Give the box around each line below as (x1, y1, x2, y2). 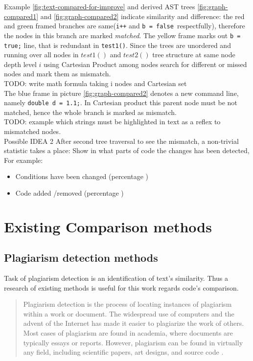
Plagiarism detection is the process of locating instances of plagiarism (23, 299, 232, 309)
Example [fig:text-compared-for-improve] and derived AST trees (4, 1, 195, 11)
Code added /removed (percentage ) (15, 187, 124, 198)
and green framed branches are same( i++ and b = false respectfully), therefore (4, 21, 245, 31)
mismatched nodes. (4, 126, 61, 136)
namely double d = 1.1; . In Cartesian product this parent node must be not (4, 97, 237, 108)
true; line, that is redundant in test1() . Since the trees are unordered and (4, 40, 231, 50)
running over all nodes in (4, 49, 79, 60)
